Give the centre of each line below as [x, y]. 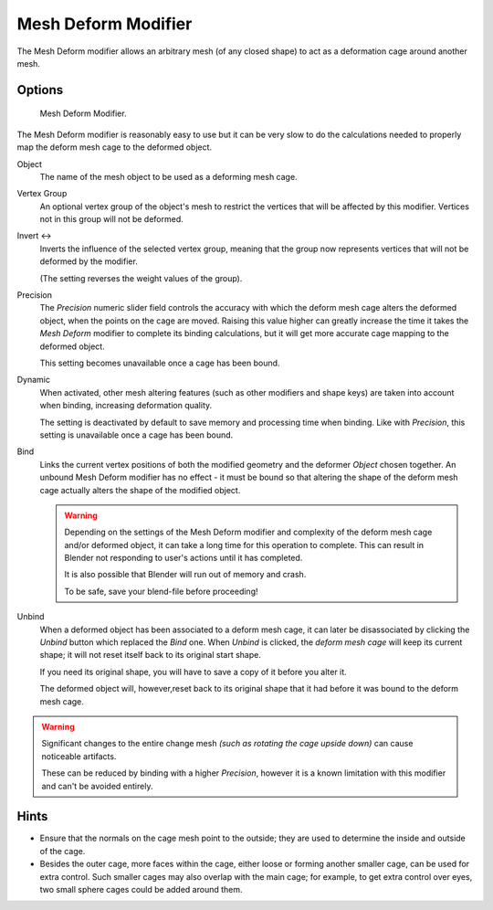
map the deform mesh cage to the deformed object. [115, 147]
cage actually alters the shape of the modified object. [140, 490]
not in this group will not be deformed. [112, 219]
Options [40, 90]
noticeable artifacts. [79, 756]
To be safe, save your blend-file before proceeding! [162, 591]
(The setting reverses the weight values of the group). [141, 278]
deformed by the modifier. [89, 261]
